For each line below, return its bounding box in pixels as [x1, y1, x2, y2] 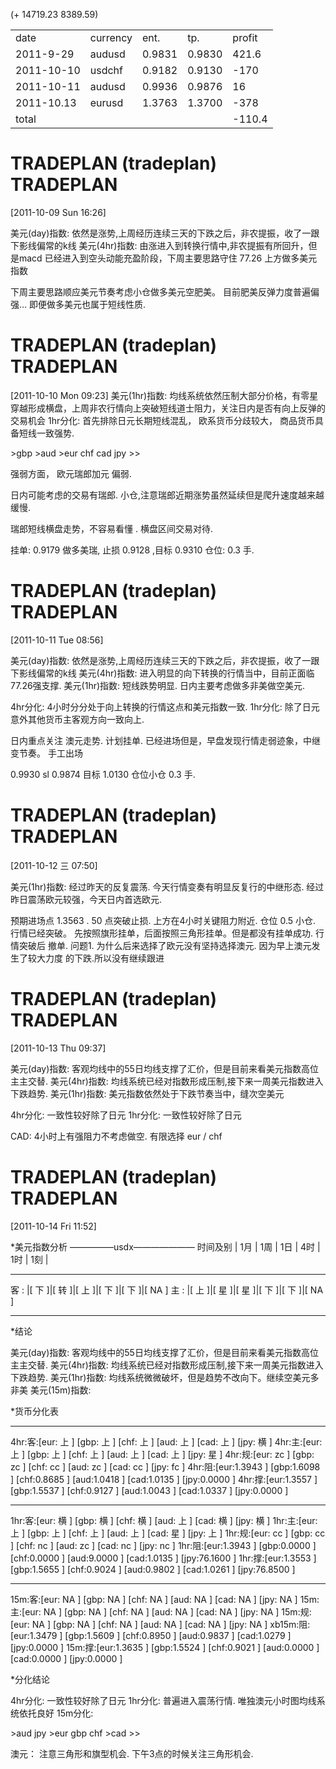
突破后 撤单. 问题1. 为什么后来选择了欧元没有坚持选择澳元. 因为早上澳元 [18, 939, 312, 951]
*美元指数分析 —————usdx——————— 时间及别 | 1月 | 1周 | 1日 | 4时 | [10, 1240, 321, 1253]
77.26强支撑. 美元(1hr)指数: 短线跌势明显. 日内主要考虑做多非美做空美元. [10, 679, 306, 691]
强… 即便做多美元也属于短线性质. [10, 298, 147, 310]
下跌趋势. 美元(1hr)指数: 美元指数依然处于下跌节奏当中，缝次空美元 [10, 1087, 285, 1099]
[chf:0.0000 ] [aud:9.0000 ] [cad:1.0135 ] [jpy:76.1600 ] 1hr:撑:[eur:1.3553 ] [10, 1552, 317, 1564]
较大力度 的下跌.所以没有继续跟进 [27, 952, 165, 964]
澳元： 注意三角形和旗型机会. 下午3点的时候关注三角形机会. [10, 1747, 254, 1759]
